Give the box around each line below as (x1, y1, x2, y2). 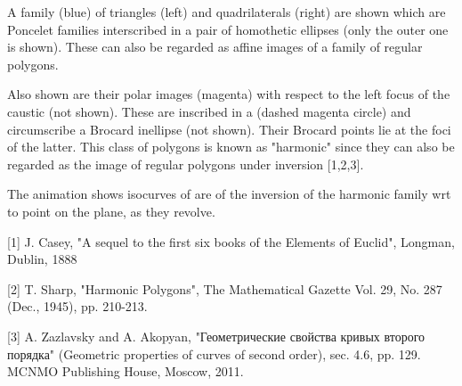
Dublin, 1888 (7, 250, 77, 268)
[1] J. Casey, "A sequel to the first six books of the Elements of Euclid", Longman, (7, 232, 455, 250)
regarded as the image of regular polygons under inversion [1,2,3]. (7, 154, 364, 173)
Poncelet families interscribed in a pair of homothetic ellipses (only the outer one (7, 20, 449, 38)
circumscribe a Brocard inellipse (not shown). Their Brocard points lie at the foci (7, 119, 451, 138)
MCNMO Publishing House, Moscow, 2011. (7, 362, 244, 381)
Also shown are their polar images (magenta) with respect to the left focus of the (7, 85, 450, 103)
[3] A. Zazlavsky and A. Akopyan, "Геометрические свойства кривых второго (7, 326, 426, 345)
